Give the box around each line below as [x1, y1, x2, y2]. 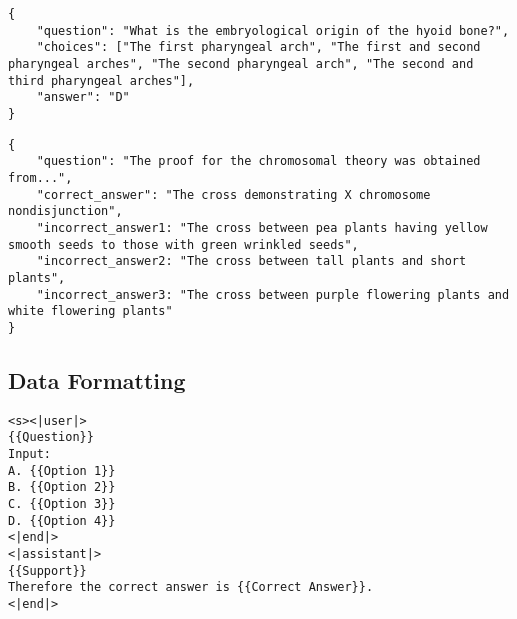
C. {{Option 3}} [8, 496, 116, 511]
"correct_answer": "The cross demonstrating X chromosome [36, 187, 431, 202]
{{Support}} [8, 563, 87, 578]
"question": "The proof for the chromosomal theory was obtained [36, 154, 481, 169]
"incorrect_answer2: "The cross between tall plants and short [36, 254, 467, 269]
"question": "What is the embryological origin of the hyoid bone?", [36, 23, 510, 38]
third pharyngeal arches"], [8, 73, 195, 88]
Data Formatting [8, 364, 186, 395]
